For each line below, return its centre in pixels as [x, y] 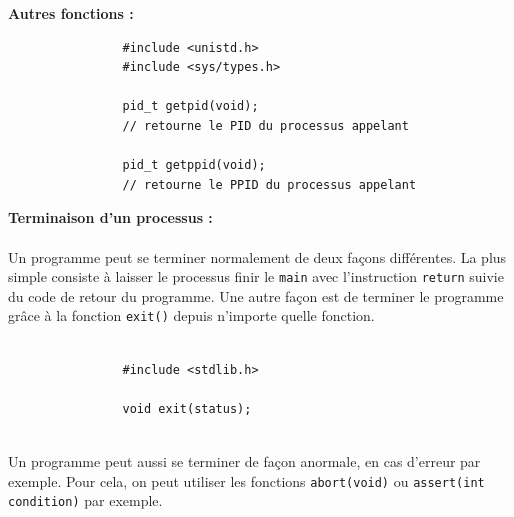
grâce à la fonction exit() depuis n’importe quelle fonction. [191, 315]
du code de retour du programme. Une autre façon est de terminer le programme [256, 295]
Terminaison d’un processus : [110, 217]
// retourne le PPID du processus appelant [269, 184]
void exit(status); [187, 408]
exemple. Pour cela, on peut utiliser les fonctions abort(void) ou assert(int [246, 480]
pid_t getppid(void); [194, 165]
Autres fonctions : [71, 13]
